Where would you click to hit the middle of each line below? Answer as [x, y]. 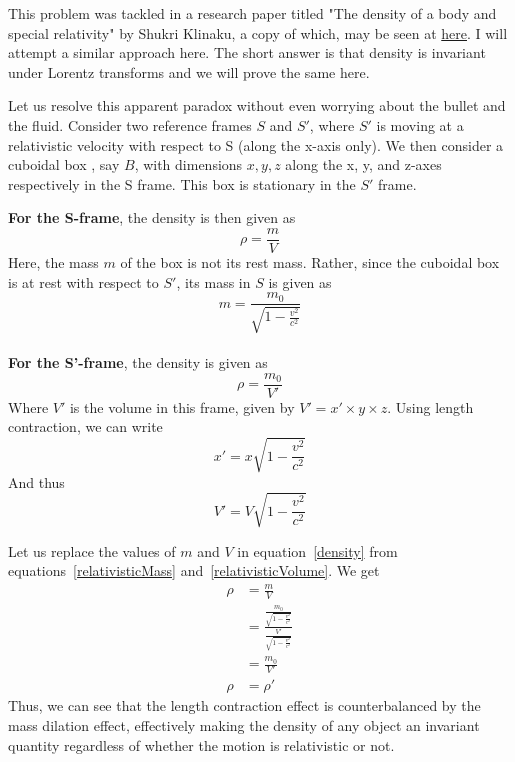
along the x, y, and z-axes [363, 164]
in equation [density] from [317, 550]
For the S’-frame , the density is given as [138, 362]
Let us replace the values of [92, 550]
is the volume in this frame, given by [182, 406]
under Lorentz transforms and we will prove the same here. [189, 71]
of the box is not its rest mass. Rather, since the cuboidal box [310, 262]
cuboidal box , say [64, 164]
